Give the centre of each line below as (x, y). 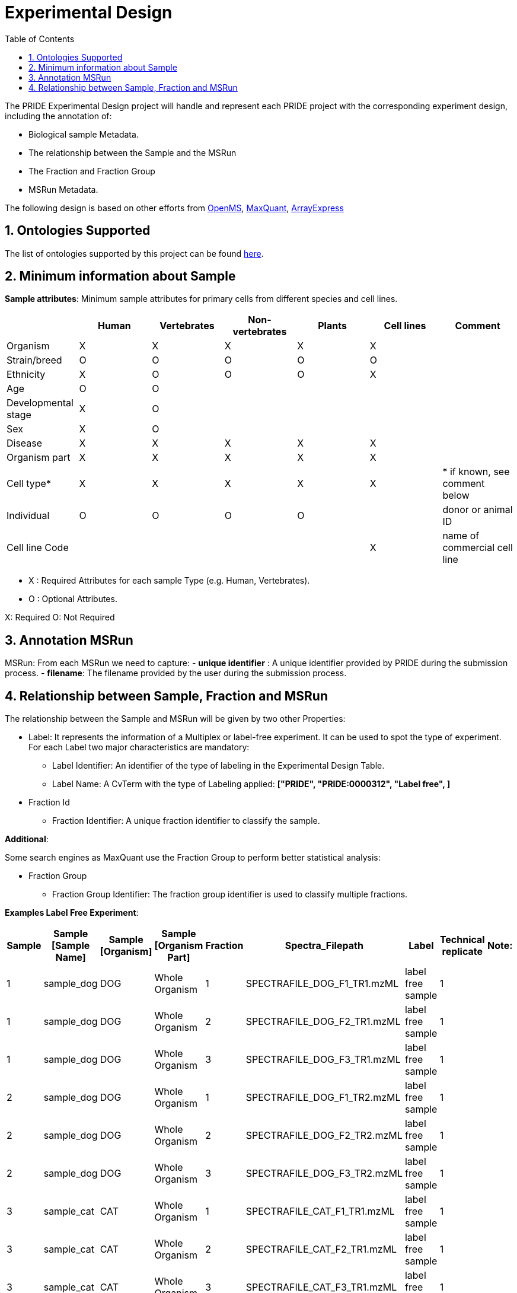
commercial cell (478, 548)
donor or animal (478, 510)
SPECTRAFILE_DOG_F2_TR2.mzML (324, 1136)
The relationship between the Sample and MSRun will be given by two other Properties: (175, 719)
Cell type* (29, 484)
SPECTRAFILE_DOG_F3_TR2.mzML (324, 1173)
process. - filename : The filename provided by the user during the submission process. (176, 673)
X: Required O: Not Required (60, 617)
